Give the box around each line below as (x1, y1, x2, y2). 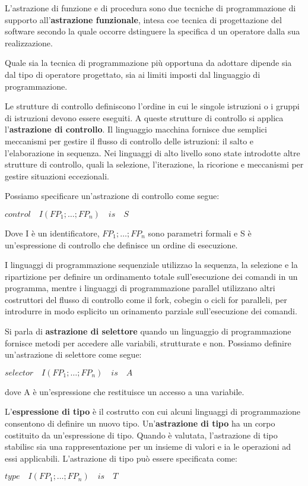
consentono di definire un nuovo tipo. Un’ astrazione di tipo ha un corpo (5, 417, 275, 430)
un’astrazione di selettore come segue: (5, 348, 142, 361)
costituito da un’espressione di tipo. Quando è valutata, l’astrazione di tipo (5, 428, 278, 441)
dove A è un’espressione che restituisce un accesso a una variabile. (5, 385, 245, 397)
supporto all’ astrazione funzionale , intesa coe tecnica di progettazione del (5, 13, 282, 26)
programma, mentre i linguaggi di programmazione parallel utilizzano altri (5, 282, 275, 294)
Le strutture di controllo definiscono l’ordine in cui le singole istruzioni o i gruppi (5, 100, 300, 112)
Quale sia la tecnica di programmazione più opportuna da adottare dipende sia (5, 56, 292, 69)
